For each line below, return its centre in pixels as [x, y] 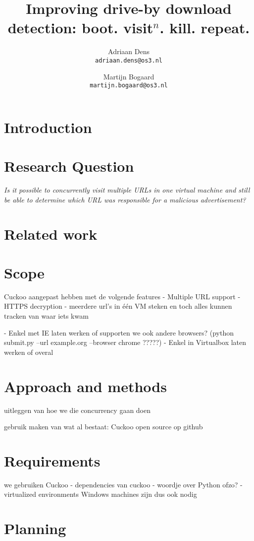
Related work [51, 234]
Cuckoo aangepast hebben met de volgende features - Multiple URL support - [122, 296]
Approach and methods [85, 386]
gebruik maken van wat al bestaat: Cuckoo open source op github [103, 427]
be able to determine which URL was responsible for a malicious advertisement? [125, 199]
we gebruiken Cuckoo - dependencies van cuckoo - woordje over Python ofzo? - [123, 484]
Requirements [52, 460]
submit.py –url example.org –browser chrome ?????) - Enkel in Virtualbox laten [125, 342]
